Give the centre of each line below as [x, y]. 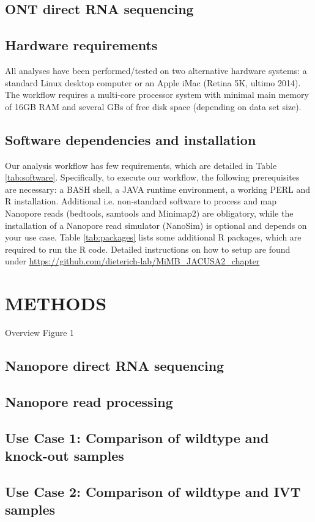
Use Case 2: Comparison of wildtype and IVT [153, 491]
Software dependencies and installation [131, 139]
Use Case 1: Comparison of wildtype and [137, 437]
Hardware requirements [81, 45]
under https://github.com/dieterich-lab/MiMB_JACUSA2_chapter [132, 261]
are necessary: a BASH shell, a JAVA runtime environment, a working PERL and [157, 189]
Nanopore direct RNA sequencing [115, 366]
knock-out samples [65, 455]
